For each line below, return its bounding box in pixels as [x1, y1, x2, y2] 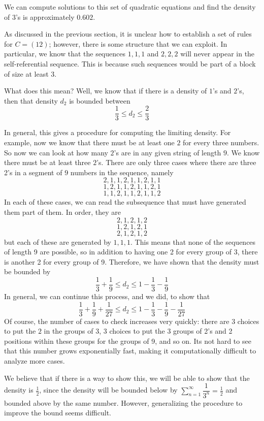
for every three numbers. [183, 137, 259, 147]
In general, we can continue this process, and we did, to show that [4, 291, 210, 301]
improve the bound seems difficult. [4, 407, 111, 418]
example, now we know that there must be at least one [4, 137, 175, 147]
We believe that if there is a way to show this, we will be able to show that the [4, 372, 250, 383]
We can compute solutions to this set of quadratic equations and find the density [4, 2, 256, 12]
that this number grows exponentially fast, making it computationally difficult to [4, 345, 256, 356]
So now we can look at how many [4, 147, 108, 157]
